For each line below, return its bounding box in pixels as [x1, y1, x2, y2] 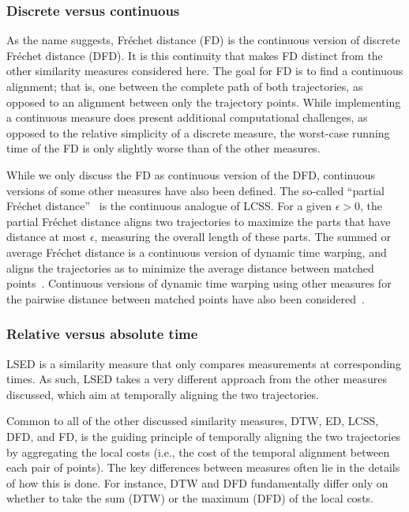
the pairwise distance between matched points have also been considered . [6, 290, 365, 307]
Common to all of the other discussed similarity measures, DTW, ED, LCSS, [6, 412, 379, 429]
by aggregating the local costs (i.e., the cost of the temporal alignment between [6, 443, 390, 460]
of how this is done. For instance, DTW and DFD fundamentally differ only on [6, 474, 388, 491]
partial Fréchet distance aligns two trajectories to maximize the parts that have [6, 213, 391, 229]
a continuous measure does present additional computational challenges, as [6, 109, 368, 126]
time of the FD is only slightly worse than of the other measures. [6, 140, 321, 156]
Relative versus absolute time [6, 324, 198, 344]
